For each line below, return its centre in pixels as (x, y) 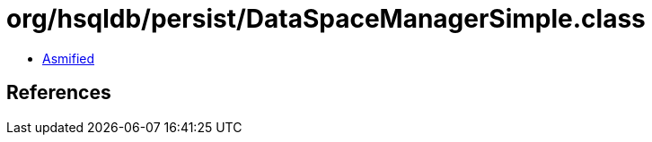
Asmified (69, 58)
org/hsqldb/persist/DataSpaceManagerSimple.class (326, 19)
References (59, 93)
